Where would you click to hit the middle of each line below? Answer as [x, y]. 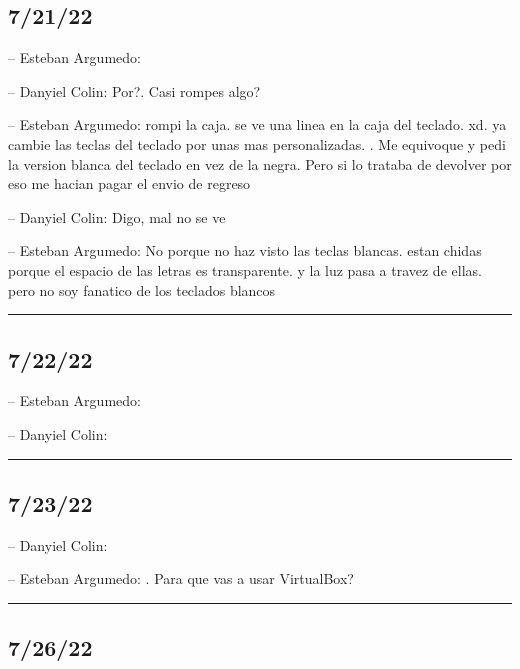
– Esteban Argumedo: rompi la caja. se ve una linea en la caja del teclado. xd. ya [257, 124]
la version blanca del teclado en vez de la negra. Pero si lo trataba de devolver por [260, 163]
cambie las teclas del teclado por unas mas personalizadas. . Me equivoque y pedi [257, 143]
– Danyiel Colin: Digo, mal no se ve [117, 216]
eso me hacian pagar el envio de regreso [129, 183]
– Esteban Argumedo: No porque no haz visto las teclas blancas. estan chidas [245, 250]
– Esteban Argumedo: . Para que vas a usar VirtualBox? [181, 578]
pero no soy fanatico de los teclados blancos [142, 289]
